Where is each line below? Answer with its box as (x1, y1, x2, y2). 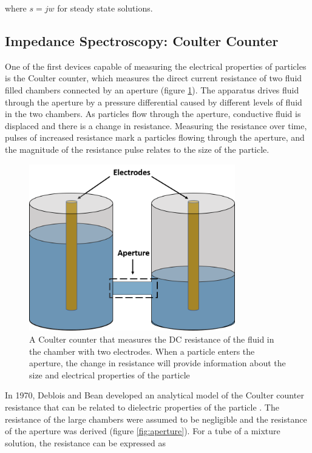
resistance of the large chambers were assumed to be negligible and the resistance (5, 412, 307, 425)
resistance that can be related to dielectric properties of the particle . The (5, 400, 279, 413)
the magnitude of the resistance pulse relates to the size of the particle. (5, 143, 270, 155)
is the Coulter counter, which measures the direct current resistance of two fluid (5, 72, 302, 84)
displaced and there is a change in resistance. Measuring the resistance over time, (5, 119, 307, 132)
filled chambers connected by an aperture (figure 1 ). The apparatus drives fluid (5, 83, 299, 96)
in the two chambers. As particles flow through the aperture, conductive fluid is (5, 107, 301, 120)
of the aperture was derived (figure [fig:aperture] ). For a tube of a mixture (5, 424, 280, 437)
